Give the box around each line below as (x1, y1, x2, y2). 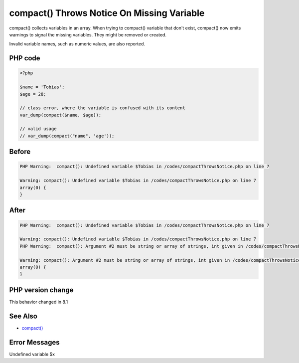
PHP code (9, 54, 40, 62)
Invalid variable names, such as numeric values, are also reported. (9, 41, 146, 47)
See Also (9, 312, 37, 320)
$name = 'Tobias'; (19, 84, 65, 90)
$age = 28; (19, 91, 46, 97)
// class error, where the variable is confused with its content (19, 105, 185, 111)
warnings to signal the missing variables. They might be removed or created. (9, 31, 167, 37)
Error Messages (9, 338, 60, 347)
